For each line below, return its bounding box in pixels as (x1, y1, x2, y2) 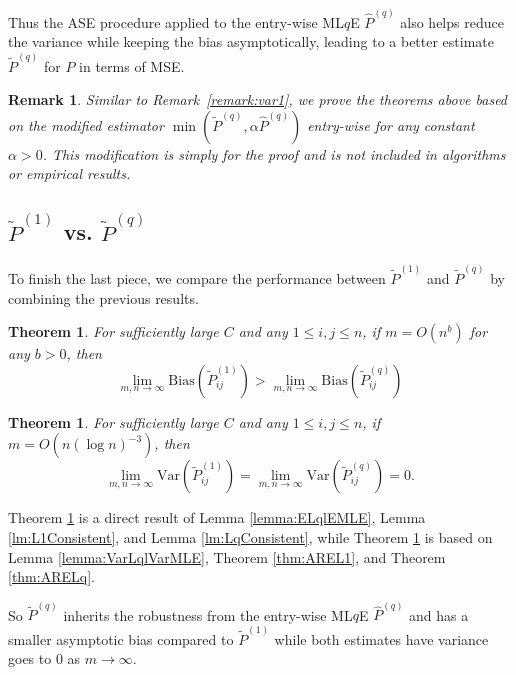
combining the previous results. (8, 287, 199, 308)
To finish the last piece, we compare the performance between (8, 268, 386, 288)
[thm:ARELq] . (8, 566, 95, 587)
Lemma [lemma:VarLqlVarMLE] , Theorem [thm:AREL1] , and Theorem (8, 546, 446, 567)
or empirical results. (8, 163, 131, 184)
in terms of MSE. (79, 55, 185, 76)
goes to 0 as (8, 648, 81, 669)
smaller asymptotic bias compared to (8, 628, 234, 649)
